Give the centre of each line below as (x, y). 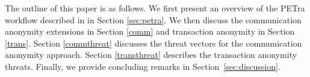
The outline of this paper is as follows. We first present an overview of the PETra (155, 8)
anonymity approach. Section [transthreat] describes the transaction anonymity (151, 55)
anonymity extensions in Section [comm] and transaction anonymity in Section (150, 31)
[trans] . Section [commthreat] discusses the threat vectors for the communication (153, 43)
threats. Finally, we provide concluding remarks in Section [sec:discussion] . (143, 66)
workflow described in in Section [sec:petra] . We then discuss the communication (153, 19)
